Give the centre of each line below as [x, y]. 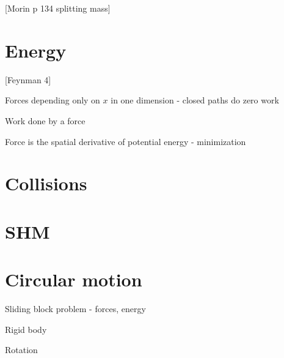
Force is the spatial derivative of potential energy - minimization [126, 141]
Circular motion [74, 279]
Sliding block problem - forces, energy [75, 308]
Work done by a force [45, 120]
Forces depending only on [53, 100]
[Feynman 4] [28, 79]
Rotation [21, 350]
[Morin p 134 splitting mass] [58, 8]
